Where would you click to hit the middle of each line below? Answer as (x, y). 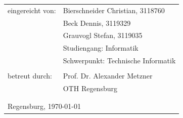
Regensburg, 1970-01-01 (44, 106)
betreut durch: (30, 76)
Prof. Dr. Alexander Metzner (108, 76)
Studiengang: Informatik (101, 48)
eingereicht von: (32, 10)
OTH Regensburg (90, 88)
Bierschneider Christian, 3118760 (114, 10)
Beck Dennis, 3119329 (97, 23)
